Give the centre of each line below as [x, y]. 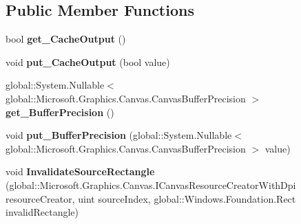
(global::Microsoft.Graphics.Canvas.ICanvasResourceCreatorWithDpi [151, 184]
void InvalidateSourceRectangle [80, 171]
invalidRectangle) [42, 212]
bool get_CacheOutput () [66, 39]
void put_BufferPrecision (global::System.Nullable [119, 135]
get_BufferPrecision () [60, 112]
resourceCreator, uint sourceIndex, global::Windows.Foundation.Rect [151, 198]
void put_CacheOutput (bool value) [88, 61]
